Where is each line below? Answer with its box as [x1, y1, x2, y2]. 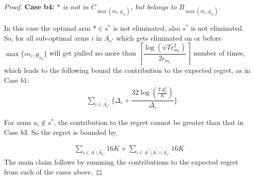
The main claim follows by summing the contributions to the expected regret [4, 156, 239, 167]
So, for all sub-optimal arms [4, 32, 89, 43]
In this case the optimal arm [4, 23, 91, 33]
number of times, [193, 48, 245, 58]
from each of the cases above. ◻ [4, 166, 102, 177]
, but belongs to [130, 1, 177, 11]
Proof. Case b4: [4, 1, 55, 11]
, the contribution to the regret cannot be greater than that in [54, 117, 244, 127]
